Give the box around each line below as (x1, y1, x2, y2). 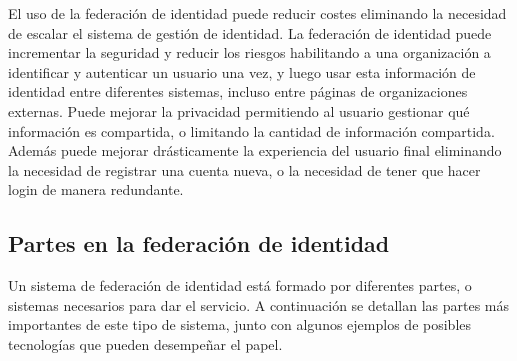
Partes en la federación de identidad (8, 228, 390, 259)
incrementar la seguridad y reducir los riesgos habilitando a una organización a (8, 42, 491, 63)
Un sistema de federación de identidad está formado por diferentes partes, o (8, 275, 472, 296)
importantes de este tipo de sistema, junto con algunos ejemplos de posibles (8, 314, 472, 335)
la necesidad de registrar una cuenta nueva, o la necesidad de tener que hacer (8, 159, 481, 180)
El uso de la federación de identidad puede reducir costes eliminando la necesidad (8, 3, 507, 23)
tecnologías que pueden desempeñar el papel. (8, 333, 283, 354)
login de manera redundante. (8, 179, 184, 200)
